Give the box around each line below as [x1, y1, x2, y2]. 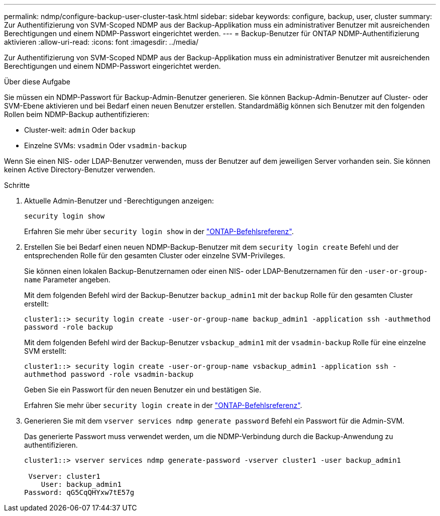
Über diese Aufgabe [4, 77, 70, 86]
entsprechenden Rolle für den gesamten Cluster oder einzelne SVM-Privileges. [24, 251, 285, 260]
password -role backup [24, 323, 114, 331]
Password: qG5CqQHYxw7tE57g [24, 488, 135, 496]
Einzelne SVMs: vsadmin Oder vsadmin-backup [24, 141, 187, 150]
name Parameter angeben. [24, 275, 111, 284]
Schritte [4, 181, 30, 189]
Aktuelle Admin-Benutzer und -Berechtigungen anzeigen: [24, 196, 214, 205]
